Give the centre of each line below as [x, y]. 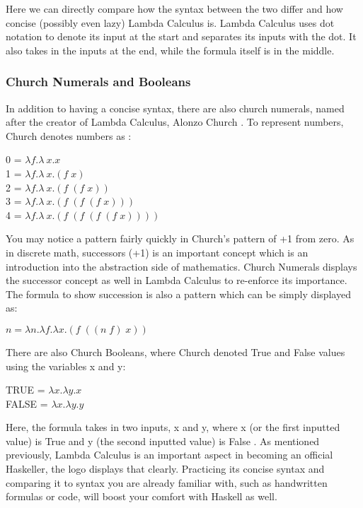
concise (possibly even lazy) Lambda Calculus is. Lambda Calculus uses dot [170, 22]
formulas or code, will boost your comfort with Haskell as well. [142, 496]
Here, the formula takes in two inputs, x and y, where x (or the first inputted [173, 427]
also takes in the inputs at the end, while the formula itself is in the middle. [170, 50]
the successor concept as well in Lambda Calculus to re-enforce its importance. [177, 280]
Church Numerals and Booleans [98, 82]
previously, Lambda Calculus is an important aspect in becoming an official [169, 455]
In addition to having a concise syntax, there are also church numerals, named [175, 108]
